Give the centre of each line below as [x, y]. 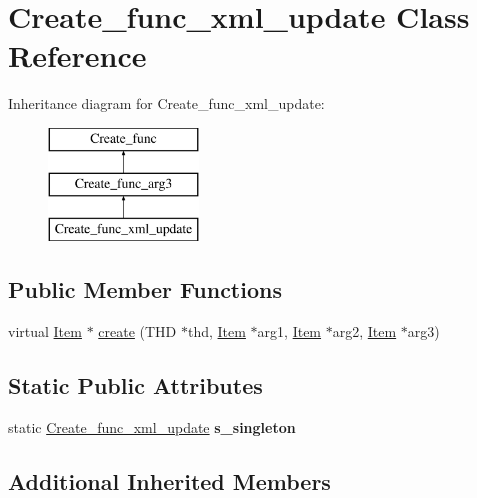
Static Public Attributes [135, 385]
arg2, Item [364, 331]
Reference [77, 55]
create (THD [137, 331]
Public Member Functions [145, 289]
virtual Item [45, 331]
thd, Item [216, 331]
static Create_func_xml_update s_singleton [152, 426]
